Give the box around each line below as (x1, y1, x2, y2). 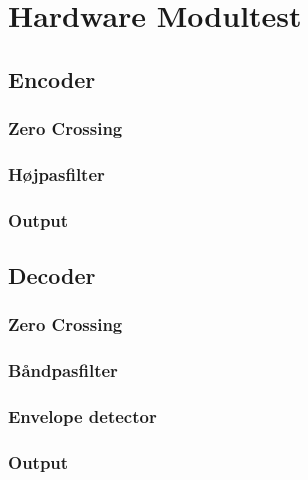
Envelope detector (8, 404, 157, 429)
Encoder (8, 63, 96, 94)
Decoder (8, 260, 96, 291)
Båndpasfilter (8, 358, 118, 383)
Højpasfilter (8, 161, 105, 186)
